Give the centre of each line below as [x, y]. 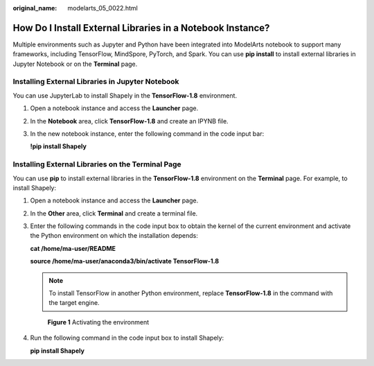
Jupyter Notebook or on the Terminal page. [75, 64]
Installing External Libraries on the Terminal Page [97, 164]
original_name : [35, 8]
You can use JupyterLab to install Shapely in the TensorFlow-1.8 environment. [125, 95]
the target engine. [74, 303]
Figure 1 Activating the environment [98, 322]
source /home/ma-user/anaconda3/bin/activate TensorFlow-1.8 [125, 261]
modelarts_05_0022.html [103, 8]
